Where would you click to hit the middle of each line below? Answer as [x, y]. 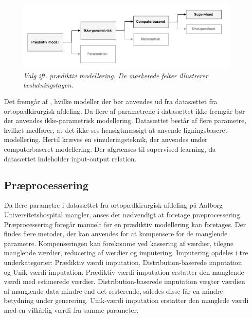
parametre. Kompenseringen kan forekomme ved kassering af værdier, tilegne [119, 243]
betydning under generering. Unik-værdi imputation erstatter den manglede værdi [126, 300]
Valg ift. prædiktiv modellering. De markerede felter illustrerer [116, 75]
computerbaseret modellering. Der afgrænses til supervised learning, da [110, 149]
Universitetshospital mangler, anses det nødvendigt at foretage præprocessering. [123, 215]
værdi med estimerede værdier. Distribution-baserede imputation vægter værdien [125, 281]
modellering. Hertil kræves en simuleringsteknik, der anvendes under [106, 139]
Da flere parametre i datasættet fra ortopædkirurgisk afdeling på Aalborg [113, 205]
